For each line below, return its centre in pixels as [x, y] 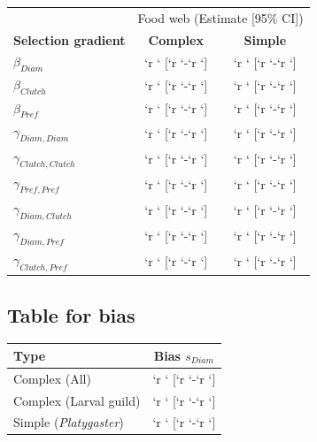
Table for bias [71, 314]
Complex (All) [52, 378]
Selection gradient [70, 39]
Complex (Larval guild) [77, 400]
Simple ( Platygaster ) [69, 422]
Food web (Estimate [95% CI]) [220, 17]
